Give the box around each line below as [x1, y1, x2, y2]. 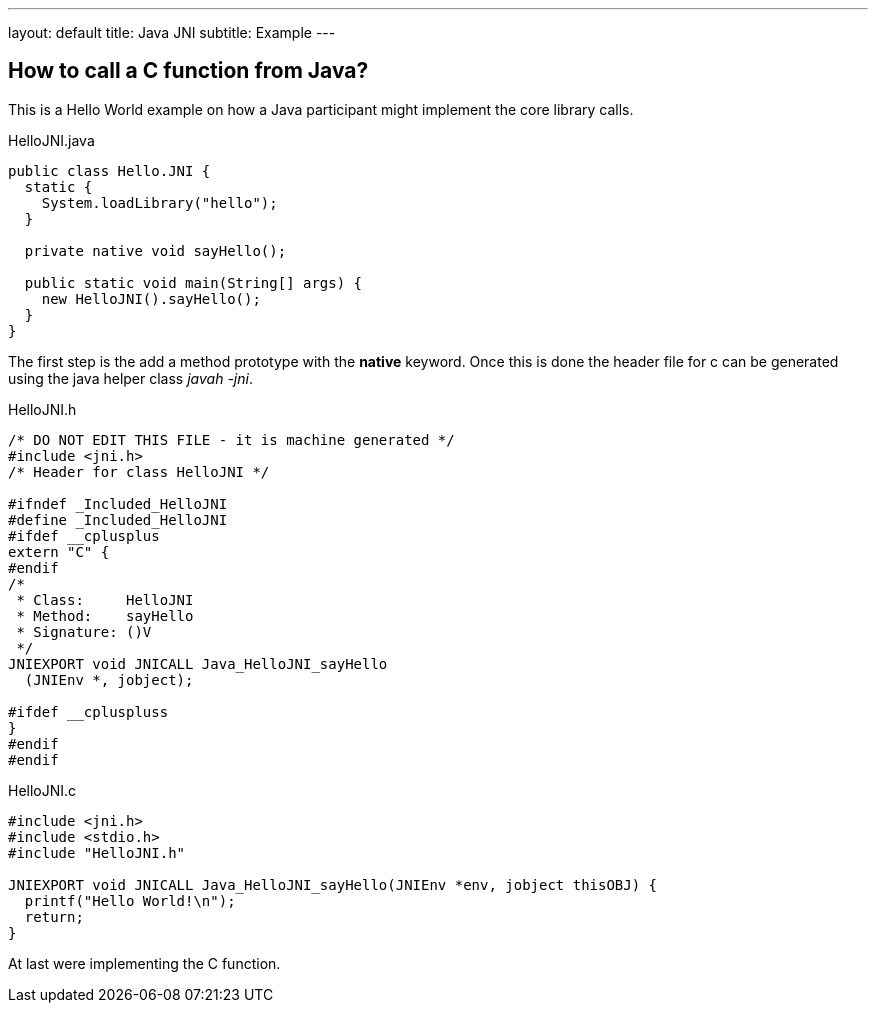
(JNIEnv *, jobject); [24, 671, 194, 688]
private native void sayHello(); [24, 242, 287, 259]
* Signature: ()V [16, 623, 152, 640]
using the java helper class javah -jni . [8, 369, 253, 387]
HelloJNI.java [8, 131, 95, 149]
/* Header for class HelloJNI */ [8, 463, 270, 480]
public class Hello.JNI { [8, 162, 211, 179]
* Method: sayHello [16, 607, 194, 624]
